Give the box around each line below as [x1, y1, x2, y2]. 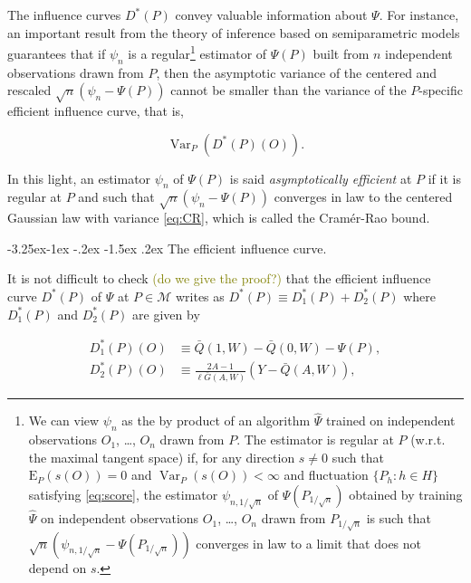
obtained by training [349, 484, 463, 503]
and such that [78, 187, 155, 206]
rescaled [7, 81, 52, 100]
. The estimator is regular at [236, 430, 394, 449]
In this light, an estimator [7, 168, 151, 187]
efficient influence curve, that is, [7, 101, 184, 119]
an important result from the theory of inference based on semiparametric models [7, 23, 460, 42]
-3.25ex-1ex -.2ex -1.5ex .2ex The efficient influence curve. [7, 238, 327, 257]
